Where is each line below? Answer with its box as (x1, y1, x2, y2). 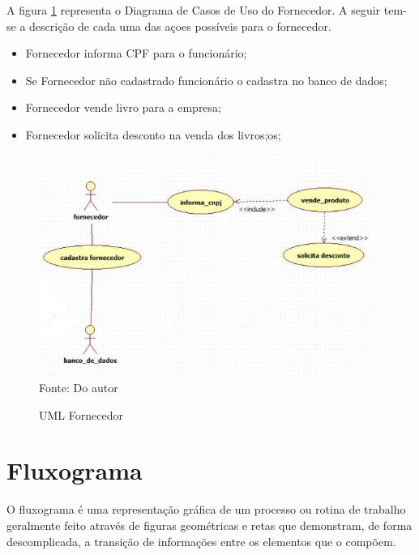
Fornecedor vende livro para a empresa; (25, 99, 221, 116)
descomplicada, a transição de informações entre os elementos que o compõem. (6, 532, 396, 549)
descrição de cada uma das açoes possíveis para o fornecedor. (29, 17, 331, 34)
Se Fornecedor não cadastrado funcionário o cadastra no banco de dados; (25, 71, 387, 88)
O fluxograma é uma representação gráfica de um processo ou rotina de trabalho (6, 501, 406, 518)
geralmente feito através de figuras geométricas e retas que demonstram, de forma (6, 516, 413, 533)
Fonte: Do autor (39, 379, 118, 396)
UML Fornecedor (39, 406, 123, 423)
